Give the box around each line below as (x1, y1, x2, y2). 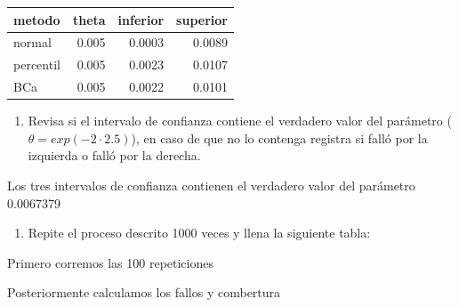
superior (176, 10, 228, 28)
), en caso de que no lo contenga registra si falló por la (131, 128, 428, 147)
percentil (13, 55, 60, 74)
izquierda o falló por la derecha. (28, 146, 201, 165)
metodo (13, 10, 60, 28)
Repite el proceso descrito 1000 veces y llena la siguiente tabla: (28, 223, 371, 242)
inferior (117, 10, 165, 28)
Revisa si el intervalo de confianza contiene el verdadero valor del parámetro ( (28, 111, 452, 130)
